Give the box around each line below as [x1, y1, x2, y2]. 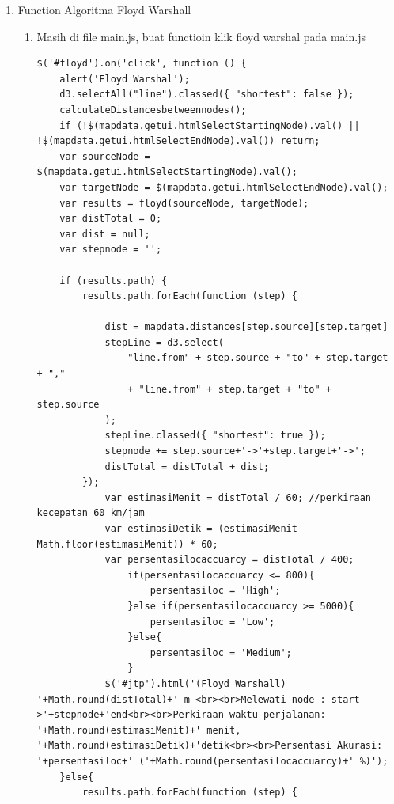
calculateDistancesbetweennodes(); [59, 104, 247, 116]
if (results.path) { [59, 275, 168, 286]
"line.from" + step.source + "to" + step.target [127, 352, 388, 364]
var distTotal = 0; [59, 213, 162, 225]
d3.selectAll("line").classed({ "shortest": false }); [59, 89, 354, 100]
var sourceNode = [59, 150, 150, 162]
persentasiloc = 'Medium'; [150, 647, 292, 658]
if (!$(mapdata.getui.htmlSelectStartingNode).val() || [59, 119, 360, 131]
